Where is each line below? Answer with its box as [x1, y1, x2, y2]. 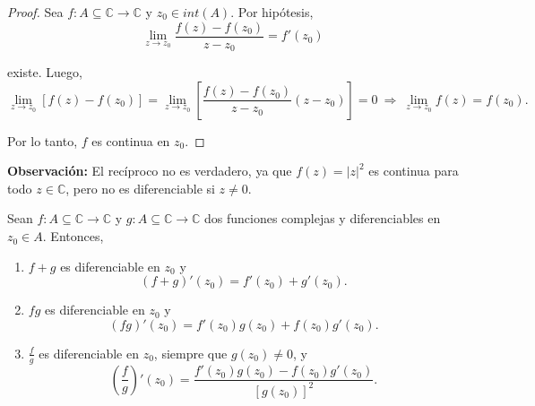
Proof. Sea [7, 3, 64, 21]
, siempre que [153, 343, 228, 362]
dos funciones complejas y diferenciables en [204, 209, 441, 228]
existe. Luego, [7, 63, 82, 82]
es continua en [91, 131, 170, 150]
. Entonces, [42, 227, 104, 246]
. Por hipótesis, [230, 3, 314, 21]
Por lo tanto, [7, 131, 78, 150]
